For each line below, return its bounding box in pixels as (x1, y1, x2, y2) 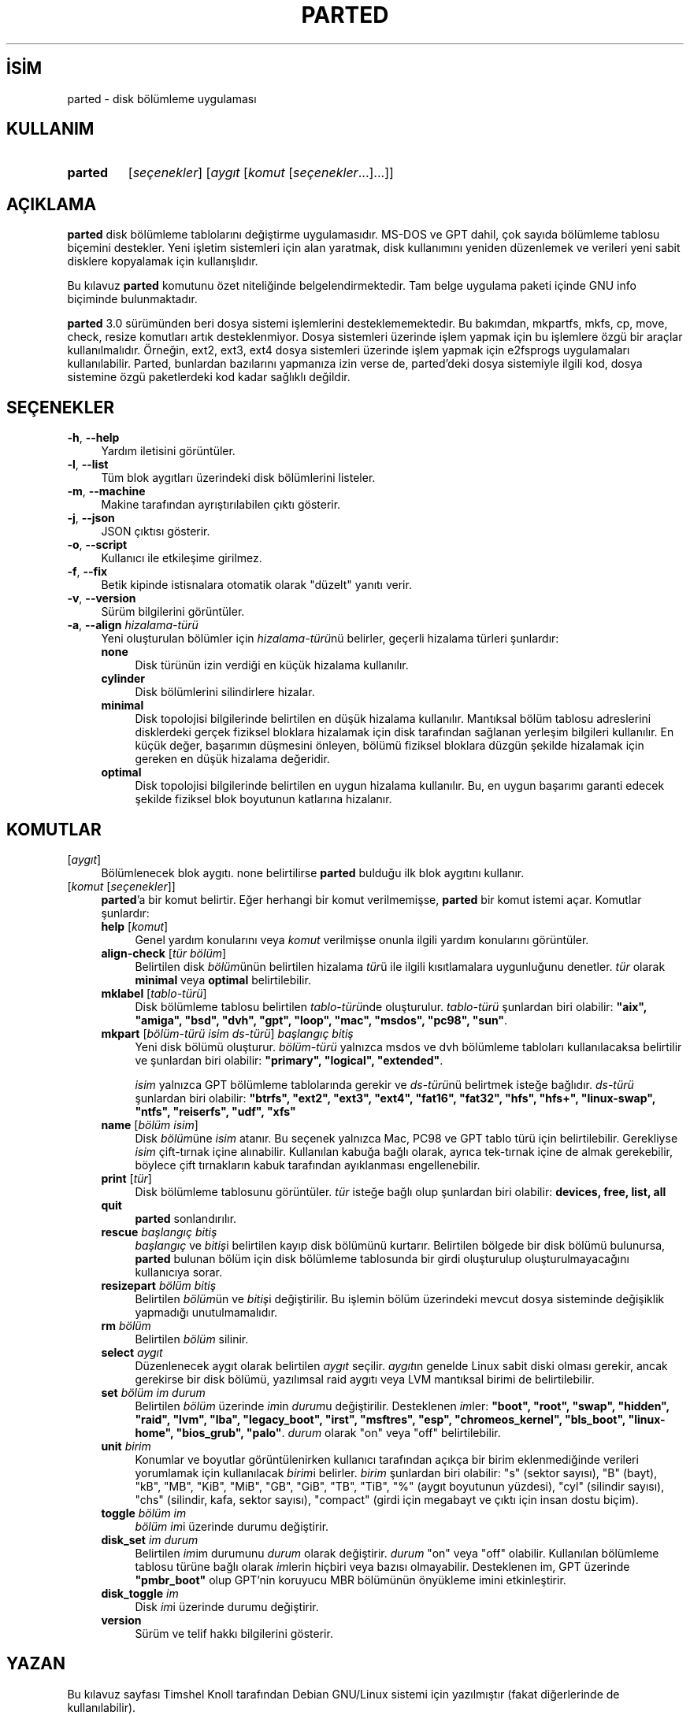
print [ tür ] (101, 1171, 152, 1185)
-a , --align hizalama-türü (67, 618, 198, 632)
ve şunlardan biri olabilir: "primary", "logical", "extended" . (135, 1053, 443, 1067)
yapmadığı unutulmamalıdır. (135, 1305, 278, 1319)
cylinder (101, 672, 146, 686)
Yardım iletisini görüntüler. (101, 444, 236, 458)
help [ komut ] (101, 919, 169, 933)
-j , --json (67, 511, 115, 525)
